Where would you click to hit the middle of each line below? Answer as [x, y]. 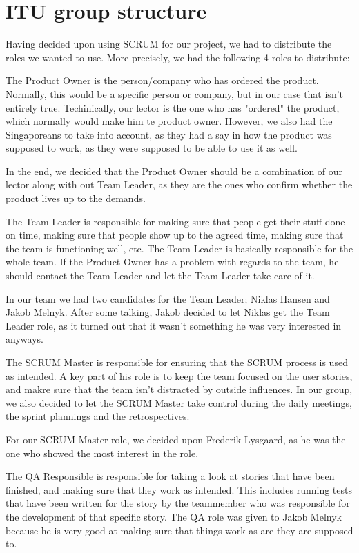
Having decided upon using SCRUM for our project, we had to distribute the [169, 44]
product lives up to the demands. [76, 198]
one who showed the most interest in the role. [102, 453]
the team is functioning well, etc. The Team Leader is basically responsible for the [179, 248]
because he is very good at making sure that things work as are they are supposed [179, 530]
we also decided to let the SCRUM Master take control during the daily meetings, [179, 402]
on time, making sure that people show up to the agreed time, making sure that [175, 235]
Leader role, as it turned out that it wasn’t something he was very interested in [174, 325]
